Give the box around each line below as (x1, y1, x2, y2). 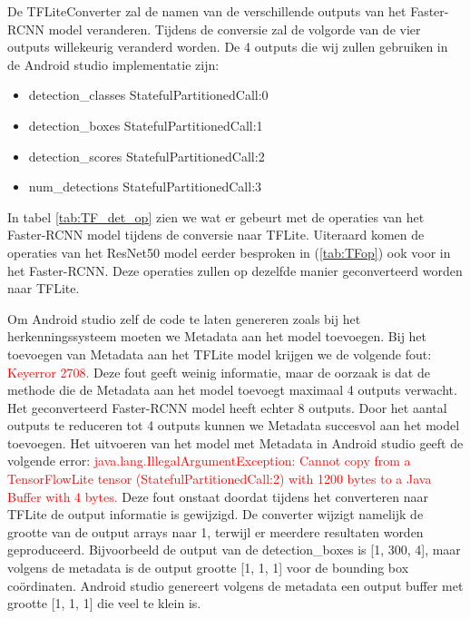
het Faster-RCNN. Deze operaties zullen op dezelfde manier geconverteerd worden (7, 260, 463, 280)
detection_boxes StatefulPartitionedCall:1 (28, 115, 263, 134)
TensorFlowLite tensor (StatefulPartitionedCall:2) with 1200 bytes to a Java (7, 469, 432, 488)
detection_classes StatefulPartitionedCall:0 (28, 85, 269, 104)
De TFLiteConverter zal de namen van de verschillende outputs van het (7, 2, 406, 20)
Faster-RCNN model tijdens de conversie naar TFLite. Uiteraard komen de (7, 225, 425, 244)
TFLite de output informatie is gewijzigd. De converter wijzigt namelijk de (7, 505, 424, 524)
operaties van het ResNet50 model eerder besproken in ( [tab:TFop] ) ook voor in (7, 242, 451, 261)
